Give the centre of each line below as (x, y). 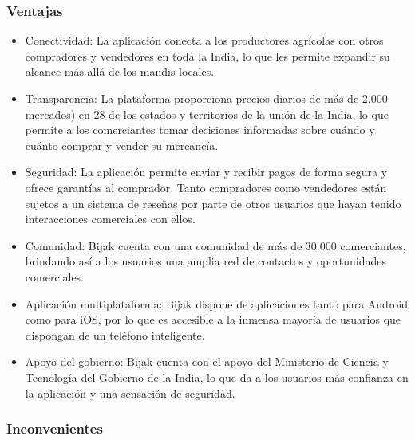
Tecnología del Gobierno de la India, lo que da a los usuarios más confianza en (217, 377)
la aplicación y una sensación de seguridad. (130, 393)
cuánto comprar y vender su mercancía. (122, 145)
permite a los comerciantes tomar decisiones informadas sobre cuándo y (200, 130)
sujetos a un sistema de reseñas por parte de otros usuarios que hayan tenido (213, 203)
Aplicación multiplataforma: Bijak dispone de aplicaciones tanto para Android (217, 303)
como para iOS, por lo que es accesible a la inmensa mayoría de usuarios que (213, 319)
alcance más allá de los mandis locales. (120, 71)
